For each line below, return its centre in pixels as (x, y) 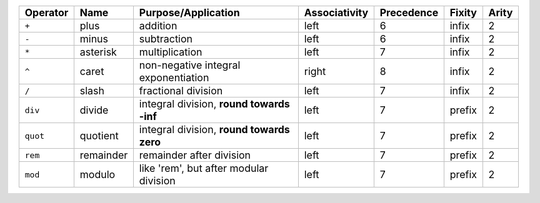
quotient (99, 135)
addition (158, 25)
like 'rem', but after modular (203, 168)
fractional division (181, 90)
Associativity (336, 12)
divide (94, 110)
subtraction (166, 38)
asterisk (98, 52)
